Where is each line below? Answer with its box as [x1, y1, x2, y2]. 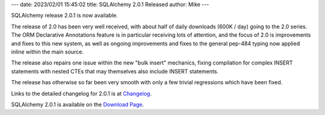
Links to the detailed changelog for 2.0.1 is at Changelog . [11, 90, 152, 97]
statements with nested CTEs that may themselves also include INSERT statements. [11, 67, 219, 75]
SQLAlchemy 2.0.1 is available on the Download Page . [11, 101, 144, 108]
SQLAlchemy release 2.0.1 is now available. [11, 12, 118, 19]
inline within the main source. [11, 48, 84, 55]
